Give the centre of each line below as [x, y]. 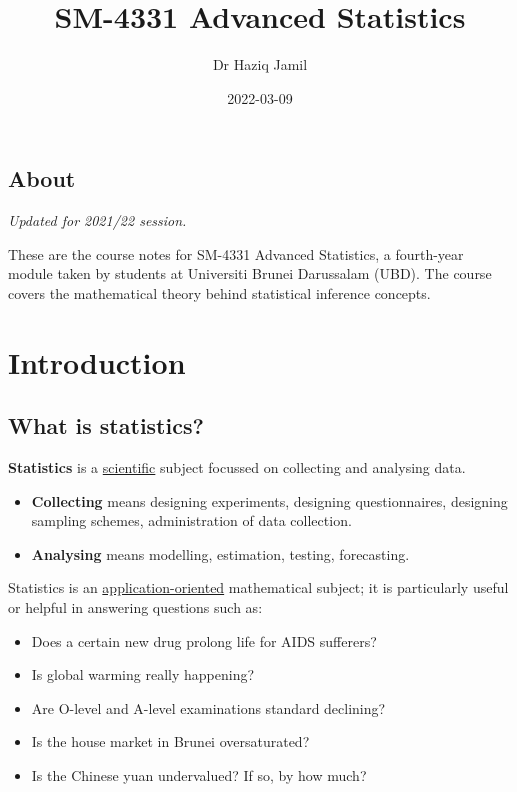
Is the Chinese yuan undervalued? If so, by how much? [199, 775]
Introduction [97, 361]
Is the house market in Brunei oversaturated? [170, 741]
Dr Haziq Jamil [260, 64]
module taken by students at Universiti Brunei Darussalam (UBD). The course [250, 273]
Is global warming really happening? [143, 674]
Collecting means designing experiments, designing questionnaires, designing [269, 500]
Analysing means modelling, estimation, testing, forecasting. [220, 553]
